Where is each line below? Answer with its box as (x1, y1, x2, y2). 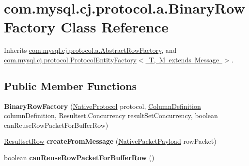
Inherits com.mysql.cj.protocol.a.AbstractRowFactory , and (4, 45, 177, 55)
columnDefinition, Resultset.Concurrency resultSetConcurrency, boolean (4, 110, 218, 121)
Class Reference (61, 17, 169, 37)
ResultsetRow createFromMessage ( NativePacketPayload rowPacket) (4, 136, 217, 146)
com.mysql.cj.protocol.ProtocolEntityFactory (4, 54, 137, 64)
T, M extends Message (149, 54, 219, 64)
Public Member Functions (4, 78, 137, 93)
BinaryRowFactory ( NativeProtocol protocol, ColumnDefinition (4, 101, 201, 111)
